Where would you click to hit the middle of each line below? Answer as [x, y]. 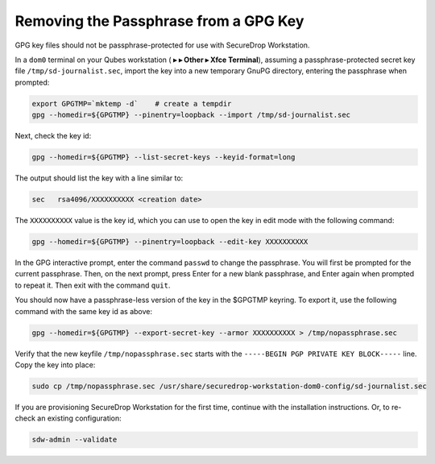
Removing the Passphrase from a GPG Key [159, 21]
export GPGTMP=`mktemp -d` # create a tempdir [132, 104]
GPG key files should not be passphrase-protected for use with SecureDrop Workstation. [162, 45]
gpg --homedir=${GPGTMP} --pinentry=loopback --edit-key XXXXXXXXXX [170, 242]
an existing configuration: [80, 418]
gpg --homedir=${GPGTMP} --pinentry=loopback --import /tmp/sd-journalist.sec [191, 115]
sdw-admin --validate [75, 440]
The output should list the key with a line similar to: [99, 178]
